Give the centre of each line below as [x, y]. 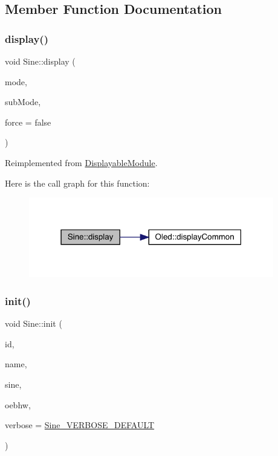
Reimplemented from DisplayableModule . [81, 162]
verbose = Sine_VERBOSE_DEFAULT [80, 425]
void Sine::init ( [34, 323]
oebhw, [18, 404]
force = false [28, 122]
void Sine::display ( [40, 61]
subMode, [23, 102]
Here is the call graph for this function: [77, 183]
